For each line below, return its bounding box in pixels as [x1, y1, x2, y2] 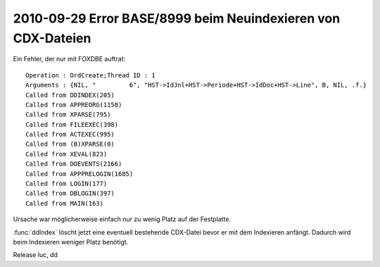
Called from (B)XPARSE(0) [25, 140, 115, 148]
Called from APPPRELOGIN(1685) [25, 170, 134, 178]
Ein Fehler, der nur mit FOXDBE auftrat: [13, 55, 126, 63]
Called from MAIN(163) [25, 199, 104, 207]
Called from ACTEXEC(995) [25, 130, 115, 139]
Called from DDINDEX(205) [25, 91, 115, 99]
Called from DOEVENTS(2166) [25, 160, 122, 168]
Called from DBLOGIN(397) [25, 190, 115, 197]
